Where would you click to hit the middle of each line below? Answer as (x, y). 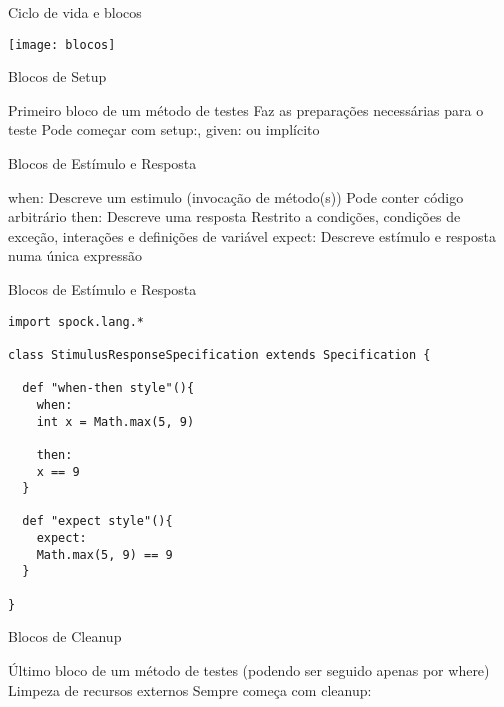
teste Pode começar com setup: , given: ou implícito (164, 129)
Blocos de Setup (57, 76)
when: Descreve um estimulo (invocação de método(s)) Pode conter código (236, 196)
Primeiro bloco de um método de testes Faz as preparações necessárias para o (246, 109)
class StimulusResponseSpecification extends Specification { (219, 354)
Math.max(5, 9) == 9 (104, 554)
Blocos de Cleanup (65, 636)
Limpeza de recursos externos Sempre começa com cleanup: (190, 689)
